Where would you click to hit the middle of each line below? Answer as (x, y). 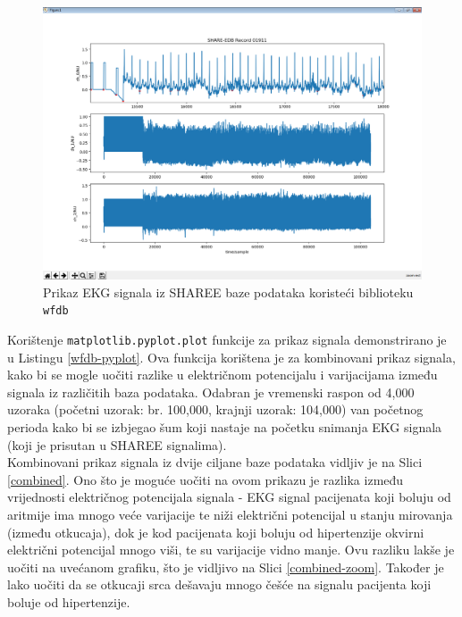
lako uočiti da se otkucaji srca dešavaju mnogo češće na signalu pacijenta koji (219, 584)
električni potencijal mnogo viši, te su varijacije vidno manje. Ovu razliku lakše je (231, 550)
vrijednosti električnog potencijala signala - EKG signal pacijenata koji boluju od (229, 497)
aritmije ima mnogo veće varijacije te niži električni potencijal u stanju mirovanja (230, 514)
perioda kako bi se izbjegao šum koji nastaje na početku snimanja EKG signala (225, 427)
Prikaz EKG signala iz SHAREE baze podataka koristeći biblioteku (228, 292)
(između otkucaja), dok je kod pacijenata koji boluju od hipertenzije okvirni (216, 532)
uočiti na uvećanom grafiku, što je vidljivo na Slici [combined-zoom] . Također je (226, 567)
